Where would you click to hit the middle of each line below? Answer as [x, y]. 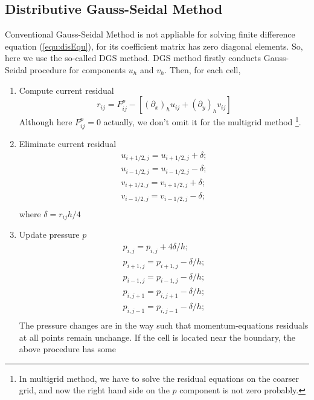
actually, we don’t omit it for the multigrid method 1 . [202, 121]
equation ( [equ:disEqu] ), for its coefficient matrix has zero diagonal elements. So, [154, 46]
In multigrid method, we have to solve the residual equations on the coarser [159, 378]
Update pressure [49, 234]
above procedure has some [67, 349]
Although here [46, 121]
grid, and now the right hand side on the [94, 390]
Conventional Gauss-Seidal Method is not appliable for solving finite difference [150, 34]
